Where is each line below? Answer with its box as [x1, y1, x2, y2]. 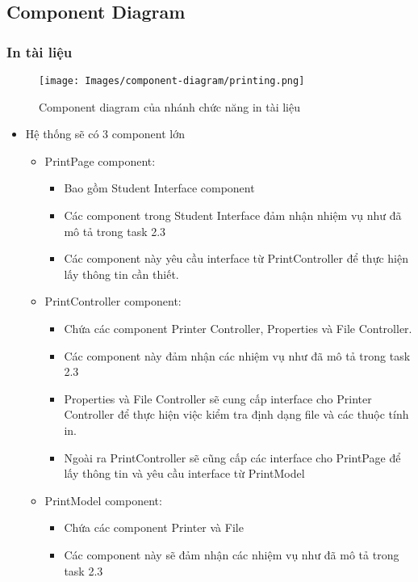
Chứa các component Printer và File [64, 519, 244, 536]
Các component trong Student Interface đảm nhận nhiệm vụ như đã [64, 207, 402, 224]
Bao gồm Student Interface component [64, 179, 255, 196]
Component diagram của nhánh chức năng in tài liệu [39, 98, 301, 115]
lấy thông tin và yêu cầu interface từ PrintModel [64, 465, 305, 482]
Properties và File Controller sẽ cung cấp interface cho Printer [64, 390, 372, 407]
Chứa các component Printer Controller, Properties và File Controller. [64, 320, 412, 336]
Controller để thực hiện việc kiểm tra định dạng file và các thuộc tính [64, 406, 409, 423]
